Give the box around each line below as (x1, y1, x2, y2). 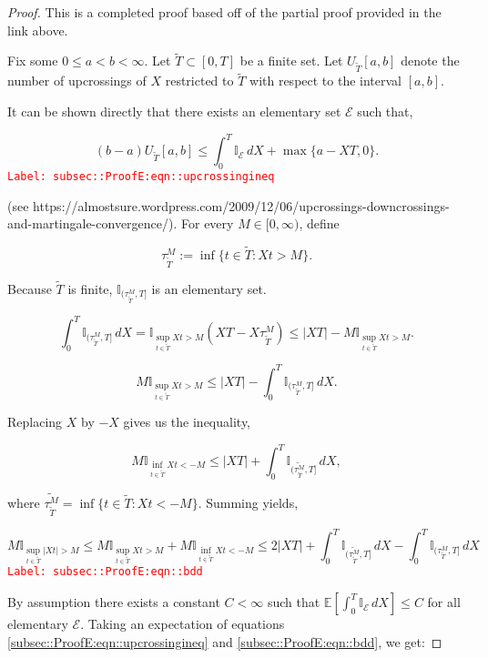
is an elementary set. (151, 278, 267, 298)
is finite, (67, 278, 113, 298)
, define (299, 214, 340, 233)
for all (427, 592, 461, 612)
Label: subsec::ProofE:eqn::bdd (7, 565, 203, 579)
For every (181, 214, 234, 233)
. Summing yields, (198, 493, 299, 512)
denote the (401, 51, 460, 70)
